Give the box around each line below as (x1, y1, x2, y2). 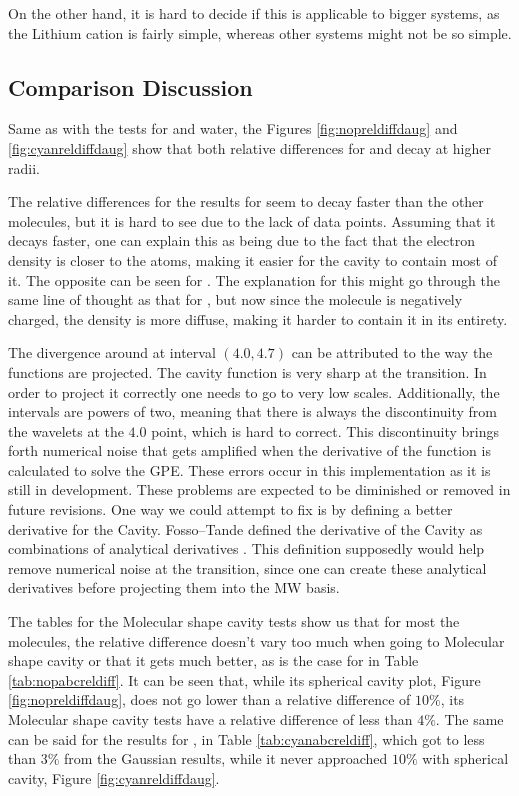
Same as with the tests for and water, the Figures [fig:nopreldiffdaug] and (8, 118, 458, 139)
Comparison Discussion (8, 71, 253, 102)
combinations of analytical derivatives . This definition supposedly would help (8, 538, 485, 559)
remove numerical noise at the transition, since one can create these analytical (8, 557, 487, 578)
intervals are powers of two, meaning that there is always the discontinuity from (8, 401, 497, 422)
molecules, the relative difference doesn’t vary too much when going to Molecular (8, 630, 505, 651)
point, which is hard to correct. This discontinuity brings (151, 420, 499, 441)
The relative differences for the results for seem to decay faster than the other (8, 191, 484, 212)
